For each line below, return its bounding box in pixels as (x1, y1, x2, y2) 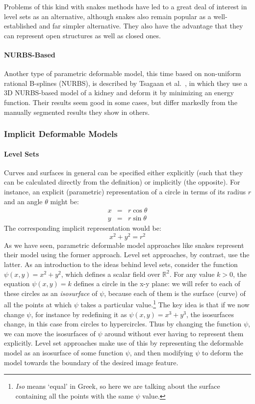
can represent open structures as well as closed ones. (4, 30, 161, 40)
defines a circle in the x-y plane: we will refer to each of (74, 278, 240, 289)
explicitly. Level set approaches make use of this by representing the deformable (4, 338, 243, 348)
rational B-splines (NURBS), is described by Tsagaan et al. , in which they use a (4, 78, 248, 88)
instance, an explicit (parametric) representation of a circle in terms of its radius (4, 186, 246, 196)
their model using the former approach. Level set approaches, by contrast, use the (4, 249, 250, 260)
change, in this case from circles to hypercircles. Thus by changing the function (4, 319, 242, 329)
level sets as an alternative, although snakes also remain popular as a (4, 11, 211, 21)
